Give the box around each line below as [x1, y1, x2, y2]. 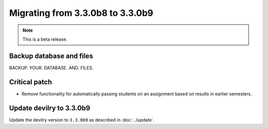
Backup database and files [9, 52, 93, 60]
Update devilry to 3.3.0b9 [9, 104, 90, 112]
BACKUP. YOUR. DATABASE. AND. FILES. [9, 64, 94, 70]
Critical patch [9, 77, 52, 86]
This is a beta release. [22, 36, 68, 42]
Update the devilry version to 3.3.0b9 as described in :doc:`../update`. [9, 117, 155, 123]
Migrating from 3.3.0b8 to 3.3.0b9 [9, 7, 153, 18]
